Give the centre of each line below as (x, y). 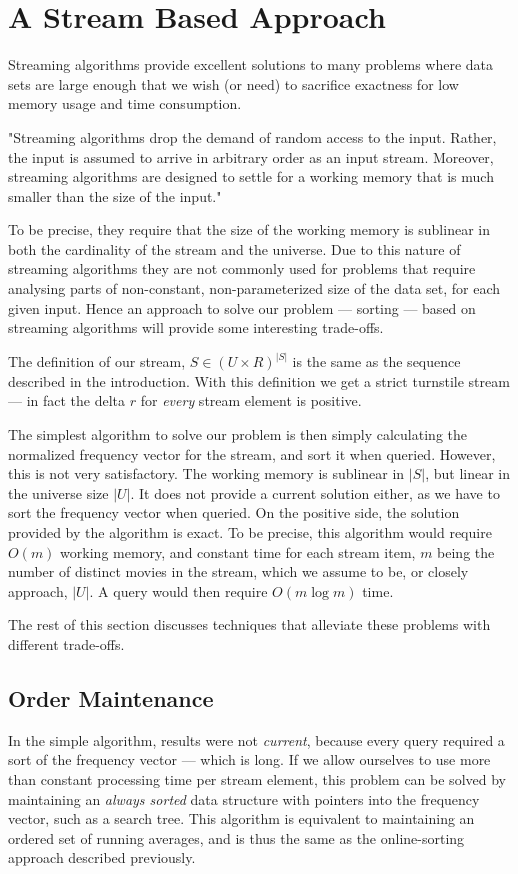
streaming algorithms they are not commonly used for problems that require (242, 268)
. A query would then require (178, 590)
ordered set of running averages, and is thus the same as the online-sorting (236, 837)
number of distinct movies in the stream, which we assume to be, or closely (238, 571)
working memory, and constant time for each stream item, (238, 551)
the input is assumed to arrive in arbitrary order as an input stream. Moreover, (251, 156)
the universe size (58, 492)
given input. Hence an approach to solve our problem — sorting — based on (242, 307)
